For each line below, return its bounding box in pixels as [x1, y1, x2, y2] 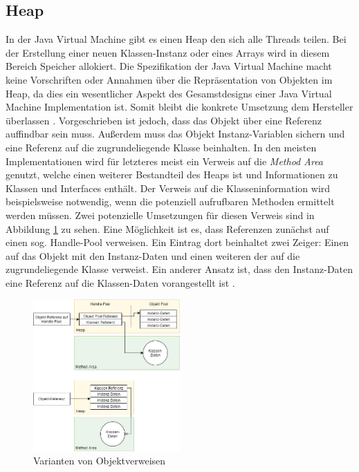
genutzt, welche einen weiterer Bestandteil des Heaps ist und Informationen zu [6, 167, 338, 182]
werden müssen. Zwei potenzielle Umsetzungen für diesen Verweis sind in [6, 207, 315, 222]
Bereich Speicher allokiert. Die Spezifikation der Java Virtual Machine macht [6, 59, 332, 73]
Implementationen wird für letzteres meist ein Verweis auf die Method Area [6, 153, 324, 168]
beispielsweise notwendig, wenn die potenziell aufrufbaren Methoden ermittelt [6, 194, 335, 209]
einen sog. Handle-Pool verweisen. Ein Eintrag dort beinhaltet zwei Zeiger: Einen [6, 235, 349, 249]
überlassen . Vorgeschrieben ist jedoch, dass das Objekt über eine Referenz [6, 113, 322, 127]
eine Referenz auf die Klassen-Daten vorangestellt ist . [6, 275, 235, 290]
